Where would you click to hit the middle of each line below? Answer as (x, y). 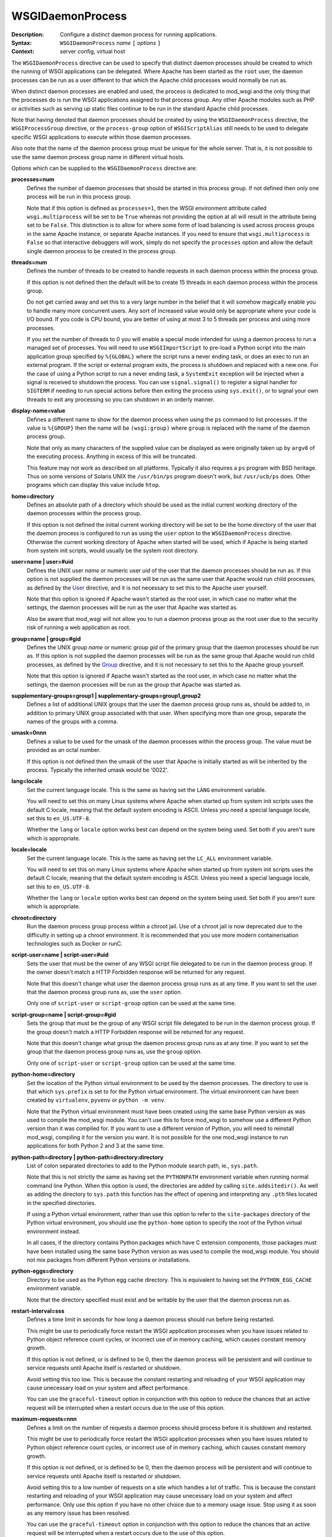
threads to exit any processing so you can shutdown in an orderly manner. (121, 399)
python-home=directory (43, 1074)
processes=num (33, 180)
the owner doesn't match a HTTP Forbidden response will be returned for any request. (136, 972)
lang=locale (27, 781)
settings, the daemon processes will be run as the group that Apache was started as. (134, 684)
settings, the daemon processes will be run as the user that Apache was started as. (132, 607)
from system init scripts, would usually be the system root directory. (113, 551)
